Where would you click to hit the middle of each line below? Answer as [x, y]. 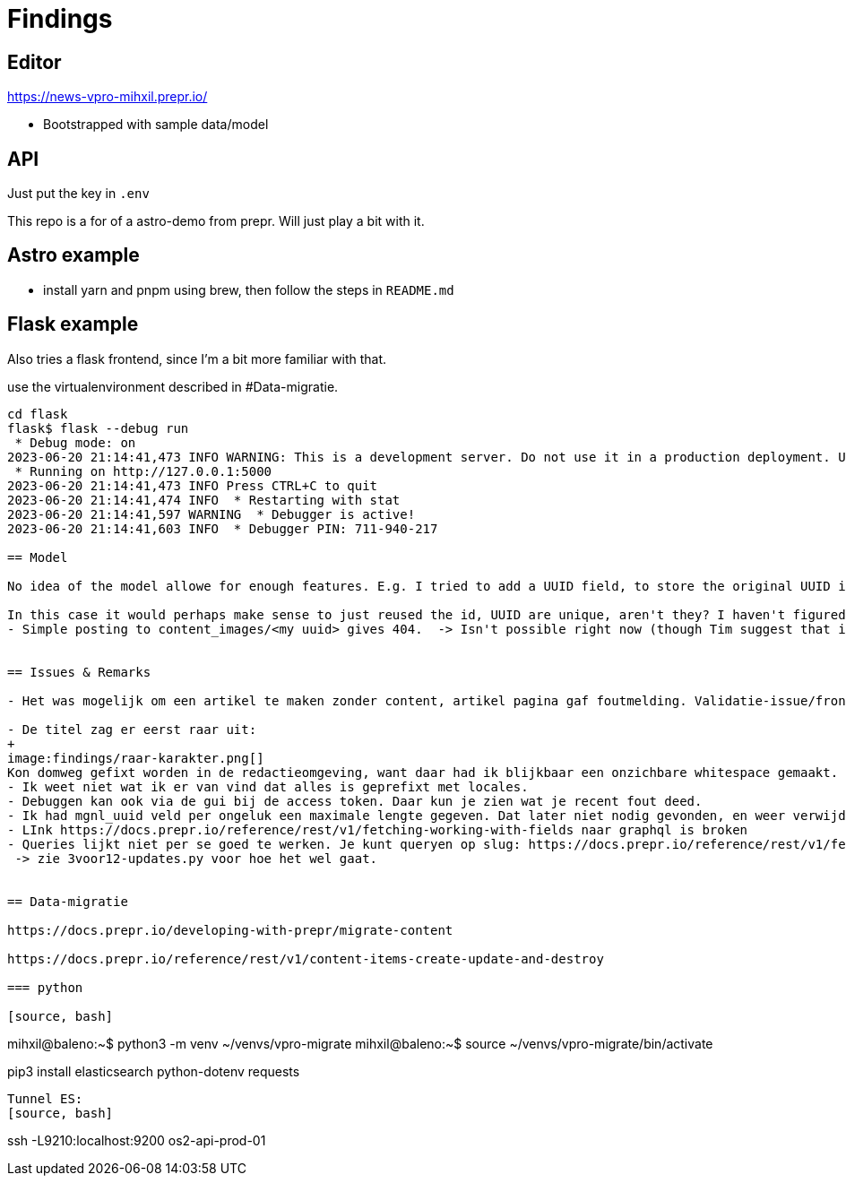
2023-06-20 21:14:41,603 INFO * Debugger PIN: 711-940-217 [223, 528]
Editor [35, 62]
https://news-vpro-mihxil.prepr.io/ [108, 97]
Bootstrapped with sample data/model [156, 125]
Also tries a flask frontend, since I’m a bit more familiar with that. [197, 358]
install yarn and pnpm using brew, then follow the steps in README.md [249, 289]
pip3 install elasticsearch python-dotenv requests [154, 1071]
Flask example [73, 324]
